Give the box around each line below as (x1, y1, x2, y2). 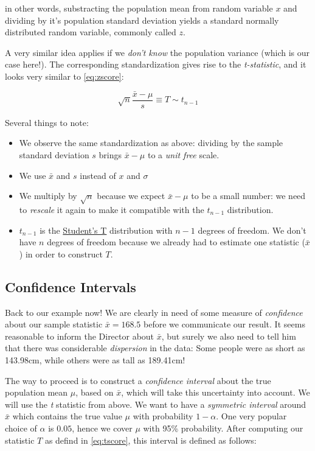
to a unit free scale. (147, 149, 220, 161)
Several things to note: (5, 116, 89, 128)
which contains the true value (12, 410, 122, 422)
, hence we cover (72, 421, 133, 434)
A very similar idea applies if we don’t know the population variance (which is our (5, 46, 310, 58)
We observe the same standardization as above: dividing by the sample (19, 136, 283, 149)
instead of (80, 169, 116, 181)
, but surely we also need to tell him (161, 329, 296, 342)
